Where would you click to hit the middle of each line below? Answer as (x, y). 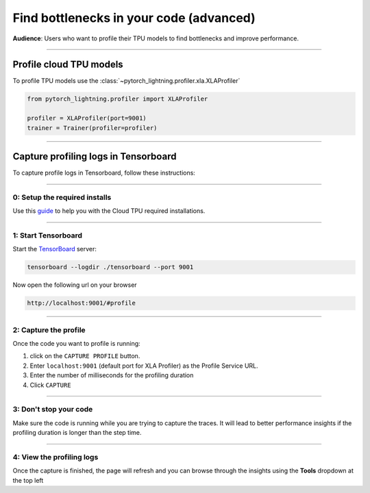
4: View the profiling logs (56, 457)
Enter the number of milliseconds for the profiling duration (112, 375)
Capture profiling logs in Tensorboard (95, 156)
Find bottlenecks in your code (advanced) (134, 18)
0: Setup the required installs (62, 197)
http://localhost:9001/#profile (82, 303)
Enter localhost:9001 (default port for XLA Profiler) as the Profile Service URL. (144, 366)
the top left (28, 480)
